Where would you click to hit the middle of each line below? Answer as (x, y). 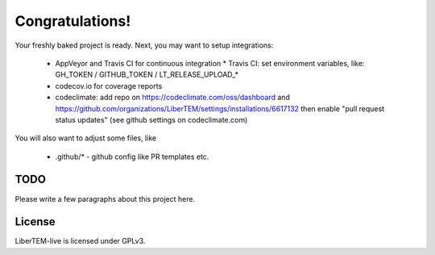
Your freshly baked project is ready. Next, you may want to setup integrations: (144, 45)
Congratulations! (73, 21)
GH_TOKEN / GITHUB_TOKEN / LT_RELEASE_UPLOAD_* (147, 75)
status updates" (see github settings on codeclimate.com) (151, 119)
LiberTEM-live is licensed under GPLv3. (80, 241)
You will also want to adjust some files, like (86, 138)
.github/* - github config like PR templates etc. (132, 157)
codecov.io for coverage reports (109, 86)
